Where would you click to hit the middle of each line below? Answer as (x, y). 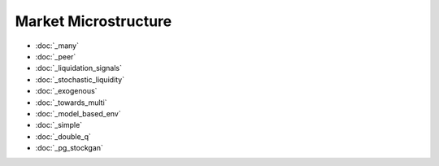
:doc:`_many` (57, 46)
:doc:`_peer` (56, 56)
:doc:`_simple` (59, 125)
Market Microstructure (93, 21)
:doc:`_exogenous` (66, 91)
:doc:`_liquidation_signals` (78, 68)
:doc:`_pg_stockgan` (69, 148)
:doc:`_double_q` (63, 136)
